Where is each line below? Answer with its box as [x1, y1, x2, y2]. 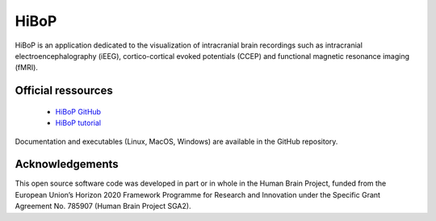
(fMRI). [15, 63, 38, 73]
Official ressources [15, 84, 113, 98]
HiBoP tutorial [55, 118, 101, 128]
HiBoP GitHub [55, 106, 101, 116]
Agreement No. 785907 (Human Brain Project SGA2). [15, 202, 191, 211]
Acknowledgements [15, 157, 119, 171]
